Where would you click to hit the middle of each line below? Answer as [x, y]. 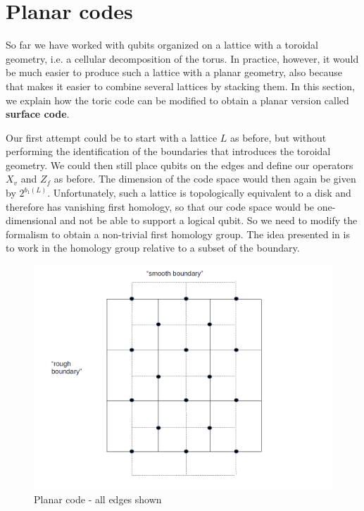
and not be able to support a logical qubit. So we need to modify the [209, 220]
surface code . [38, 114]
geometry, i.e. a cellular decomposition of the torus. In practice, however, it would [182, 58]
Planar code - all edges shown [98, 499]
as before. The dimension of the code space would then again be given [205, 179]
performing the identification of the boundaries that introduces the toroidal [168, 151]
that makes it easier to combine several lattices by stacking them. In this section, [180, 86]
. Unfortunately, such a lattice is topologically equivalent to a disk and [199, 193]
